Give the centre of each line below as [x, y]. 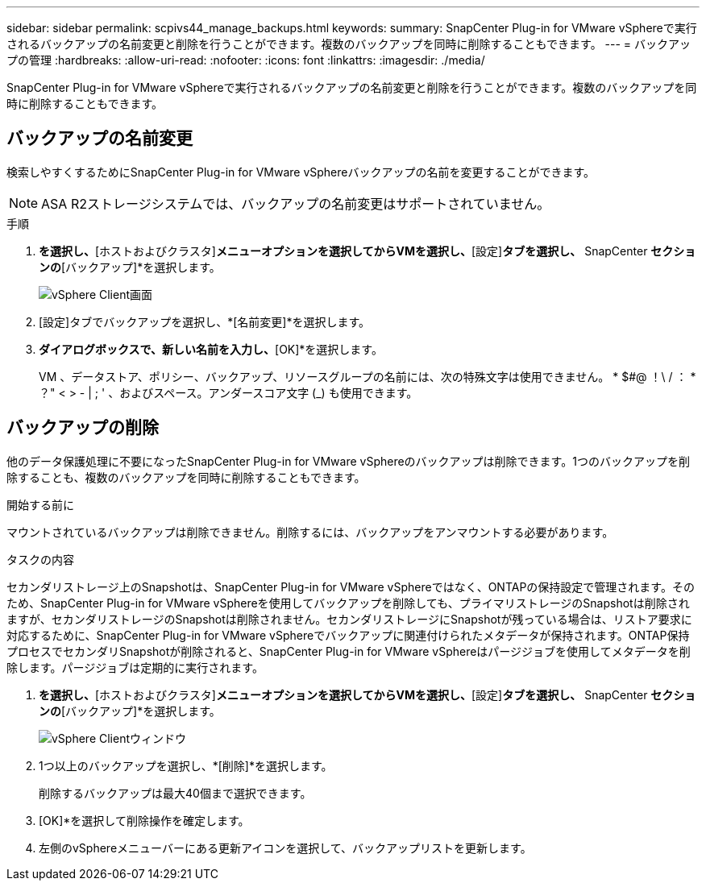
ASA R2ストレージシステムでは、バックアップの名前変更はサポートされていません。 [296, 203]
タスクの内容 [40, 559]
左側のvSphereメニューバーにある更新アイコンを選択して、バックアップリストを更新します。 [285, 848]
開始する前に [40, 504]
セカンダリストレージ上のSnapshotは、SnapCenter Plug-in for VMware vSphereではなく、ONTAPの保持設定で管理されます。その [351, 586]
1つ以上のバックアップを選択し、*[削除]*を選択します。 [186, 765]
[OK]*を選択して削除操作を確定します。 [144, 820]
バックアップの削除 [83, 428]
